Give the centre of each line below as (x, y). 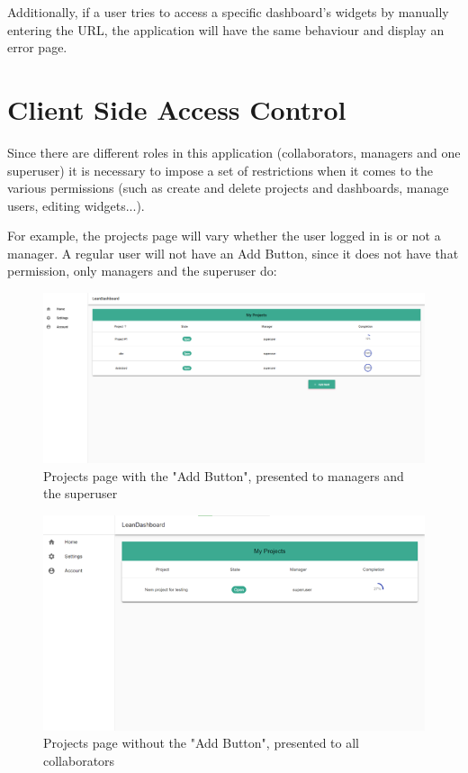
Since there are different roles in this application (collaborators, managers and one (234, 152)
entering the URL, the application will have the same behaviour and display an (226, 29)
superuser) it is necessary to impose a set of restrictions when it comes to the (220, 170)
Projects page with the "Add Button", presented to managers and (224, 475)
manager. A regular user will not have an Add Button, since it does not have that (233, 253)
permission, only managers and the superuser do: (142, 271)
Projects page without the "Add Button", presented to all (201, 743)
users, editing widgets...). (76, 205)
